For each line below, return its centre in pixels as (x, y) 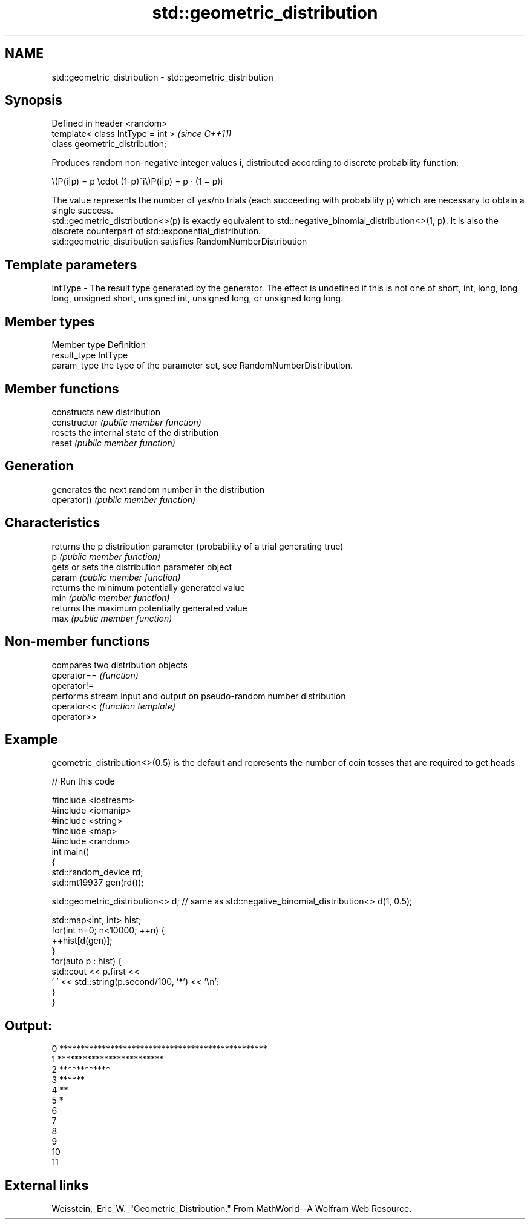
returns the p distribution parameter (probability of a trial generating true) (198, 546)
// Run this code (83, 781)
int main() (70, 852)
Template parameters (71, 265)
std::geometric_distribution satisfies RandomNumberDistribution (179, 242)
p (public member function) (106, 556)
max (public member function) (112, 618)
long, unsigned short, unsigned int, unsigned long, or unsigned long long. (198, 298)
